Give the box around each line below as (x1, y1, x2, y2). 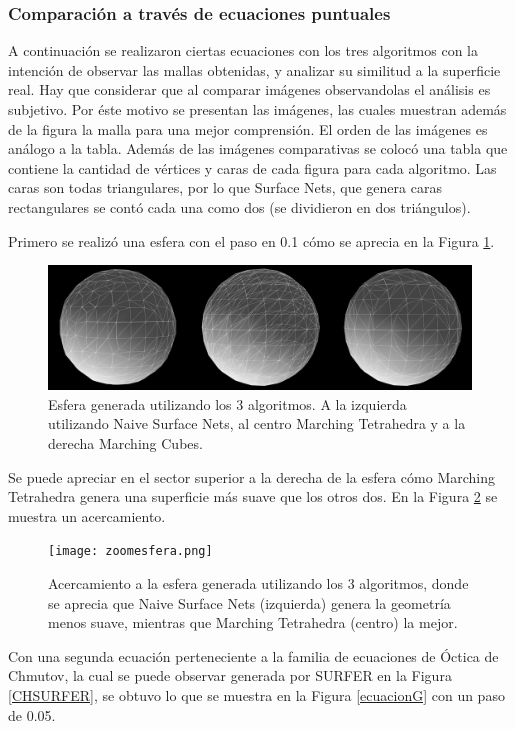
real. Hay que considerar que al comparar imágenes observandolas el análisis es (8, 79, 491, 100)
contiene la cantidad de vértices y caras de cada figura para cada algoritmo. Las (8, 157, 497, 178)
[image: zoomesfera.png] (48, 544, 213, 559)
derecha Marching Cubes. (48, 432, 203, 453)
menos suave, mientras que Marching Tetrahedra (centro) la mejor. (48, 612, 458, 633)
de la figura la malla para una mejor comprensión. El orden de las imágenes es (8, 118, 488, 139)
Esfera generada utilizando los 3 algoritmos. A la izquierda (48, 393, 407, 414)
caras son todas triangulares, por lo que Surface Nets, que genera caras (8, 177, 442, 198)
